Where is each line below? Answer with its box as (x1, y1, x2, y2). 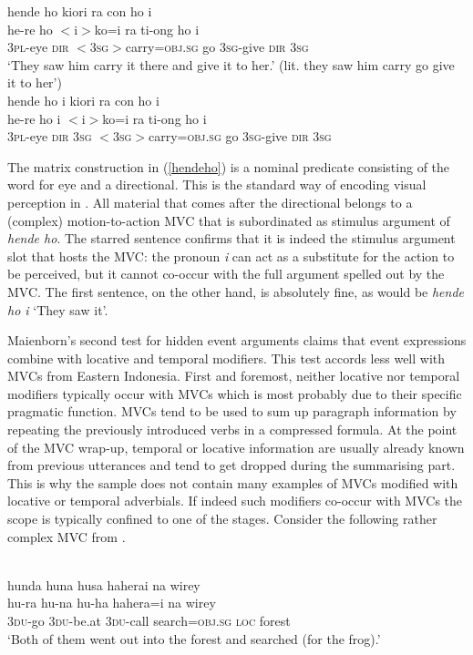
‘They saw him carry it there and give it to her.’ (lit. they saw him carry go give (7, 55, 455, 74)
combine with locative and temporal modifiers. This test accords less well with (7, 348, 446, 367)
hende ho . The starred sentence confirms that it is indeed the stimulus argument (7, 229, 456, 248)
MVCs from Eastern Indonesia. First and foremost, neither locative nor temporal (7, 366, 460, 385)
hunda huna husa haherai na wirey (7, 575, 201, 594)
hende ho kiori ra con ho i (7, 2, 152, 20)
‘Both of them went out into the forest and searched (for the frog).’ (7, 629, 381, 648)
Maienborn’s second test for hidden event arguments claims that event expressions (7, 331, 467, 350)
